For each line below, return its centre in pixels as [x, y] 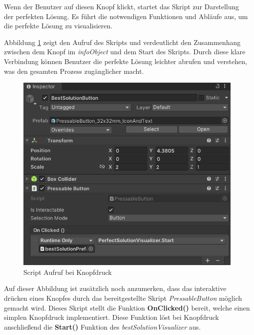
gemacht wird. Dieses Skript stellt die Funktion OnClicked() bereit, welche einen [127, 307]
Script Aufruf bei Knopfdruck [68, 272]
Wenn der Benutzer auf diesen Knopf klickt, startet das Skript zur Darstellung [122, 6]
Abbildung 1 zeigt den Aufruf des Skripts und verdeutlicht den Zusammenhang [122, 42]
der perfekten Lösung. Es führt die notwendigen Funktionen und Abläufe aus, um [126, 16]
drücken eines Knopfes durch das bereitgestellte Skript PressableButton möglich [123, 298]
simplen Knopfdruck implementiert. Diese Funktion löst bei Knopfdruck [112, 317]
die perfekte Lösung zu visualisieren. [58, 26]
